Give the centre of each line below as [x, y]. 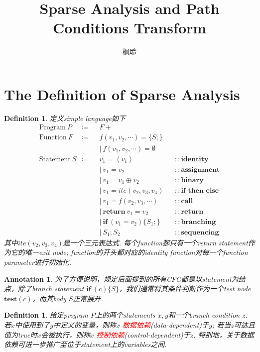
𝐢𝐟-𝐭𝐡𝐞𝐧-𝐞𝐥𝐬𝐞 [200, 190]
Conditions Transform [130, 28]
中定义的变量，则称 [84, 324]
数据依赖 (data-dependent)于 [165, 324]
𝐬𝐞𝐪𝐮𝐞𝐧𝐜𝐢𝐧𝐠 [200, 232]
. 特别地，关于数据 [224, 334]
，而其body [49, 298]
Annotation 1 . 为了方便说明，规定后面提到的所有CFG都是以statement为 [121, 279]
